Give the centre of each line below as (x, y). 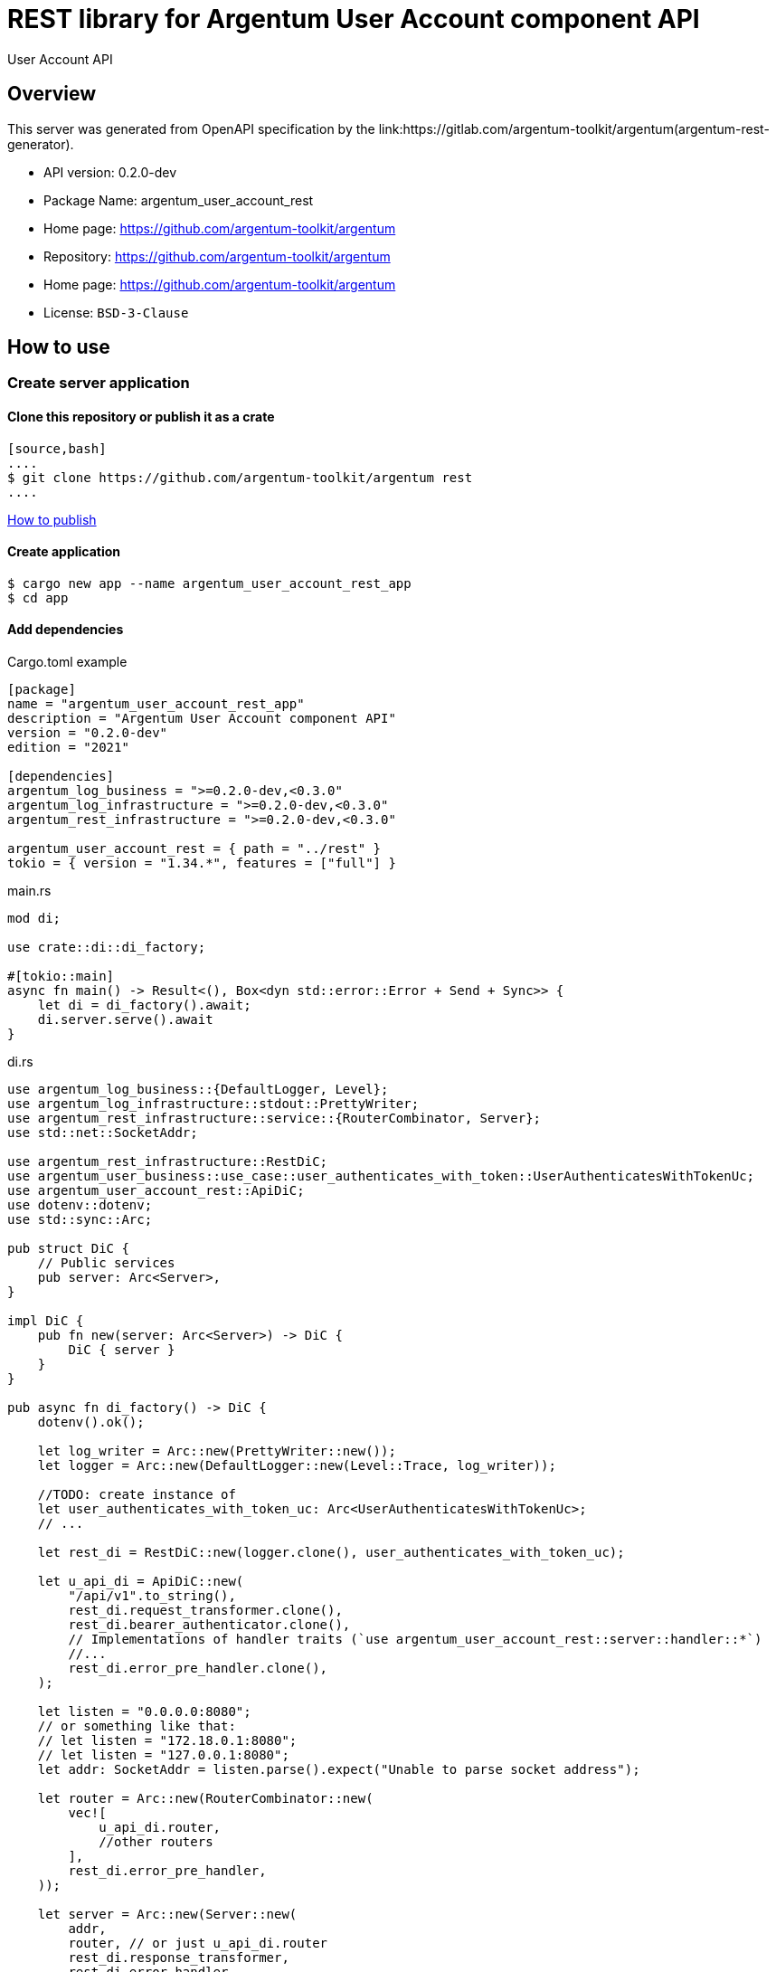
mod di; (34, 919)
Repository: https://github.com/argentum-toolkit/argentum (217, 256)
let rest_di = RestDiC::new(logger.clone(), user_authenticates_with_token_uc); (331, 1553)
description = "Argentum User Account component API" (202, 719)
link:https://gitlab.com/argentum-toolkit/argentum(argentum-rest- (574, 128)
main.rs (29, 891)
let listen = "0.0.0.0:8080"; (144, 1712)
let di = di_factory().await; (144, 1005)
